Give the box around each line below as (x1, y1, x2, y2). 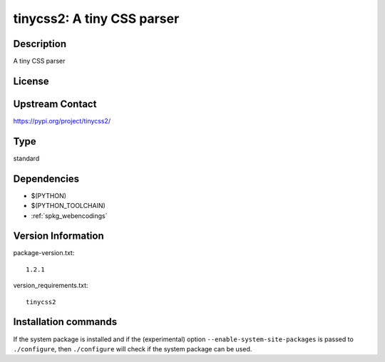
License (13, 75, 49, 87)
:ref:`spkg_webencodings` (31, 211, 108, 220)
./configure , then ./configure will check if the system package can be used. (13, 344, 252, 353)
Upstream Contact (13, 98, 97, 110)
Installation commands (13, 316, 118, 328)
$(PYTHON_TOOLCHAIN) (31, 202, 106, 210)
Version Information (13, 230, 104, 242)
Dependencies (13, 172, 80, 185)
